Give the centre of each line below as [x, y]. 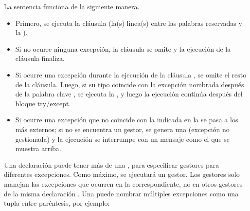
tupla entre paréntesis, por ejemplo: [57, 203]
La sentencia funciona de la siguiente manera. [72, 6]
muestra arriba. [38, 148]
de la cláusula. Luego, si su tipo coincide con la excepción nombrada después [130, 84]
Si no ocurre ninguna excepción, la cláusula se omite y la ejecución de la [123, 48]
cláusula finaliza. [40, 58]
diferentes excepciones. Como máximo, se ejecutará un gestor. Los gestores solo [122, 174]
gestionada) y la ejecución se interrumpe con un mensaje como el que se [122, 139]
